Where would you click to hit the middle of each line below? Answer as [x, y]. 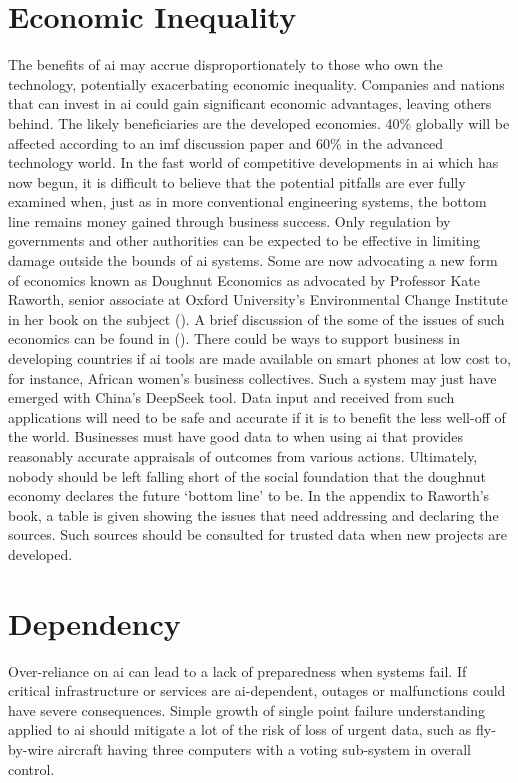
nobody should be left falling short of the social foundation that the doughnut [247, 475]
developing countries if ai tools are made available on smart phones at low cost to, [259, 358]
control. [31, 768]
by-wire [31, 749]
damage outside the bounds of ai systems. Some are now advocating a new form [253, 260]
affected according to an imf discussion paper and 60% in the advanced [226, 142]
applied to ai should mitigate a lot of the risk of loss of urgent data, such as [240, 729]
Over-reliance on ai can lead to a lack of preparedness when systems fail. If [237, 670]
